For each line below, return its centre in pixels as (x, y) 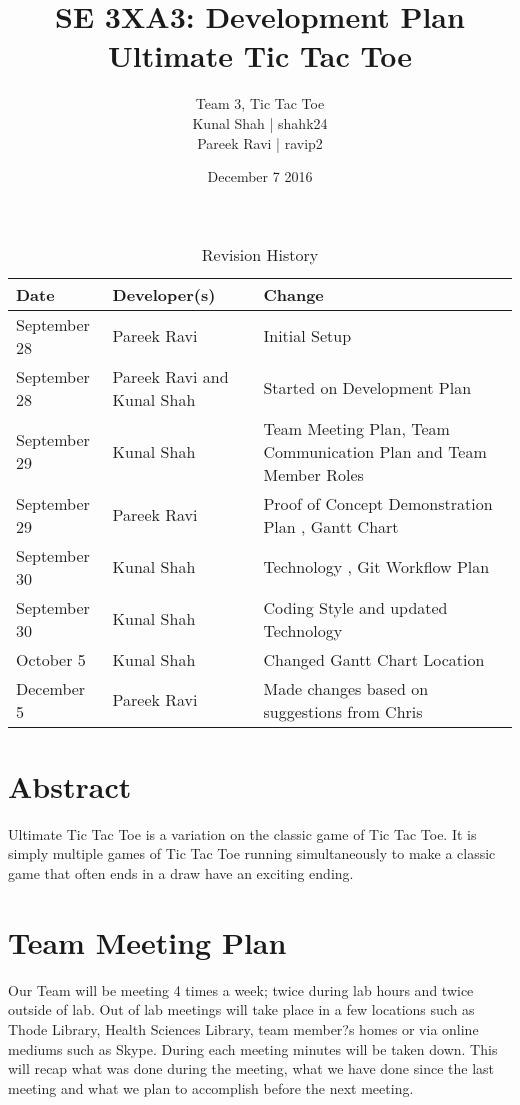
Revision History (260, 254)
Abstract (70, 785)
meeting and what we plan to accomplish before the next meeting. (211, 1087)
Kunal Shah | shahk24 (260, 122)
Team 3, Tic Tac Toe (260, 103)
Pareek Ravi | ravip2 (260, 142)
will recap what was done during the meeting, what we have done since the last (251, 1068)
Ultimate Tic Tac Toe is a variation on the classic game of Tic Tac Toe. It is (242, 833)
